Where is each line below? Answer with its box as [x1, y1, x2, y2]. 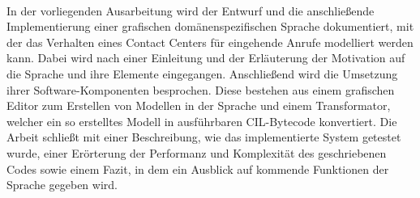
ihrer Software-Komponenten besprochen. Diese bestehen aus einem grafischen [6, 81, 395, 98]
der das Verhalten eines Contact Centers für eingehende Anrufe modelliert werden [6, 33, 414, 50]
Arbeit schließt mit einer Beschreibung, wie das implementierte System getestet [6, 128, 401, 145]
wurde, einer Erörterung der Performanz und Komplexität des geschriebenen [6, 144, 387, 161]
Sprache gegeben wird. [6, 176, 118, 193]
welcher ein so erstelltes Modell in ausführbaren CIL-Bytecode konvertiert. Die [6, 112, 397, 129]
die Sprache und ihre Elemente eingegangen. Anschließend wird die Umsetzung [6, 65, 398, 82]
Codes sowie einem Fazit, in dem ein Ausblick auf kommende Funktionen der [6, 160, 389, 177]
